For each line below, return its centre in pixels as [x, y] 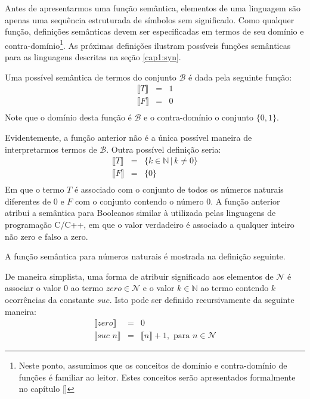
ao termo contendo [235, 288]
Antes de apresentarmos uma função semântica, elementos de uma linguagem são [153, 8]
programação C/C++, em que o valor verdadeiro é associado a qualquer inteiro [150, 224]
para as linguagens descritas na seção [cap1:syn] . [93, 57]
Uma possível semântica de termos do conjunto [91, 77]
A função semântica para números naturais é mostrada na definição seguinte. [145, 256]
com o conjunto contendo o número [139, 201]
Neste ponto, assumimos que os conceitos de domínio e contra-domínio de [153, 365]
